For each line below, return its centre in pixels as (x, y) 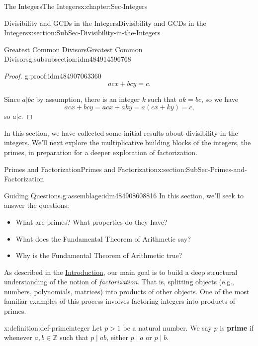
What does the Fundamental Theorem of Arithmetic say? (103, 238)
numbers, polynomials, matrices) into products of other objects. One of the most (127, 291)
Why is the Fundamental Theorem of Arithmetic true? (99, 255)
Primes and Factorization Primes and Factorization (81, 169)
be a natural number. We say (167, 327)
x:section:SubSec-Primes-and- (202, 169)
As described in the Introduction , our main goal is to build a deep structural (121, 272)
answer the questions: (37, 205)
